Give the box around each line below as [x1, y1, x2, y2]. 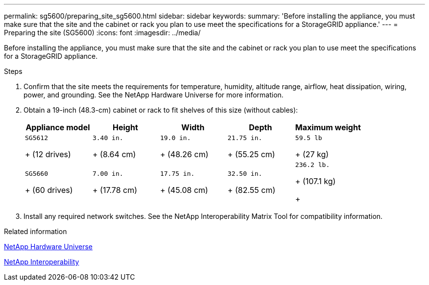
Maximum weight [295, 122, 361, 132]
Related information [4, 227, 67, 236]
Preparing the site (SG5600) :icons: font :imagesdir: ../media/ [4, 28, 201, 37]
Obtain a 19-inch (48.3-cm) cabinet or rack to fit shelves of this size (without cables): [24, 106, 298, 114]
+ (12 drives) [25, 149, 71, 159]
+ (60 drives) [25, 185, 73, 195]
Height [113, 122, 138, 132]
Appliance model [25, 122, 90, 132]
